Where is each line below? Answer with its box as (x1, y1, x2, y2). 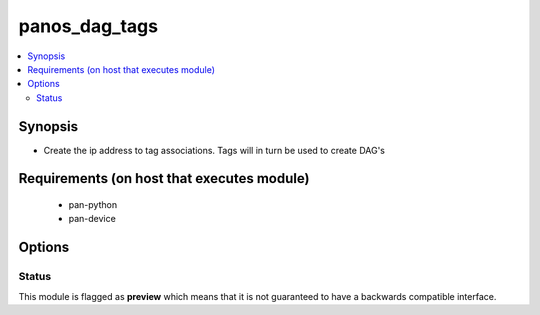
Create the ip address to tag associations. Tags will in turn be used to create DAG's (43, 144, 385, 156)
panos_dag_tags (18, 15, 159, 37)
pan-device (68, 213, 117, 225)
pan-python (68, 199, 118, 211)
